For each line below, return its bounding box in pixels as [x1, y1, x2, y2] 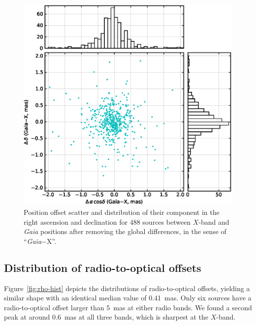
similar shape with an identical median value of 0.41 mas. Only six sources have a [4, 293, 252, 303]
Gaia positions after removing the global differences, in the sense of [24, 226, 226, 236]
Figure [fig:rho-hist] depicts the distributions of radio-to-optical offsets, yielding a [4, 283, 250, 293]
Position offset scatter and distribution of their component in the [24, 207, 220, 217]
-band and [198, 216, 229, 227]
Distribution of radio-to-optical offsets [4, 260, 201, 275]
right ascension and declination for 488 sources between [24, 216, 191, 227]
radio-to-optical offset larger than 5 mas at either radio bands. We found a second [4, 302, 252, 312]
